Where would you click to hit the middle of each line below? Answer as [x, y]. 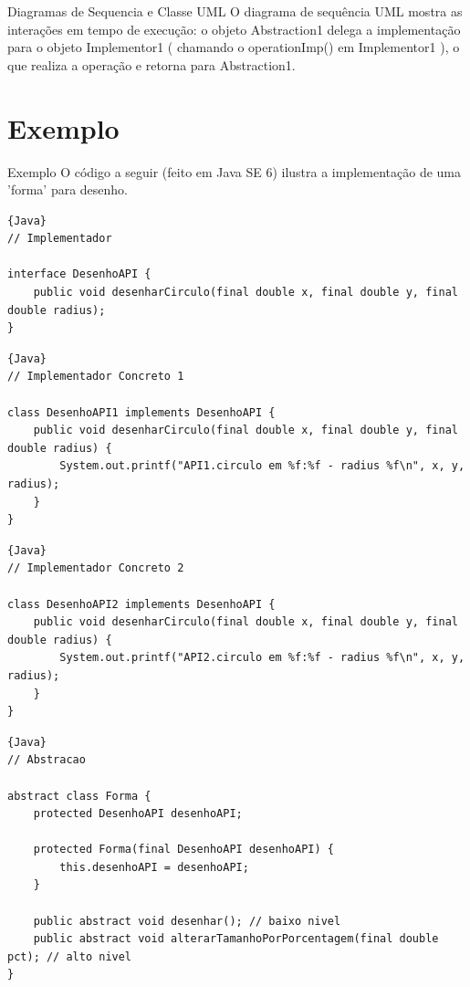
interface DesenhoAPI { [79, 274]
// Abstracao [47, 760]
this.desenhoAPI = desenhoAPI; [154, 867]
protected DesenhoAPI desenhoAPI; [138, 814]
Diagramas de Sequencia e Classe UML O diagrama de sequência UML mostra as [235, 11]
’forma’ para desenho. [68, 189]
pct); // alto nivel [70, 956]
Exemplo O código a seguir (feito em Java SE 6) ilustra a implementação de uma [235, 171]
